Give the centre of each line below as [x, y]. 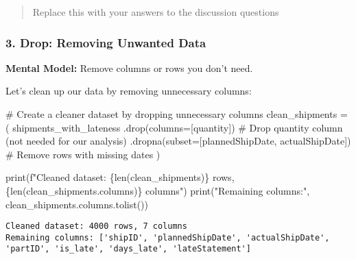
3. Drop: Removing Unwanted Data [106, 42]
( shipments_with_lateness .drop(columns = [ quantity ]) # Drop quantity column [174, 127]
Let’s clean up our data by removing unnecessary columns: [129, 91]
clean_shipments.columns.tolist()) [77, 204]
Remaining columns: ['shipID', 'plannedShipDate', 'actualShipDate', [168, 237]
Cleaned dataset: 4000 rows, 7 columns [96, 226]
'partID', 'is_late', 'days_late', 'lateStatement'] [128, 249]
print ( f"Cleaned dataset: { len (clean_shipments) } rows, [120, 177]
